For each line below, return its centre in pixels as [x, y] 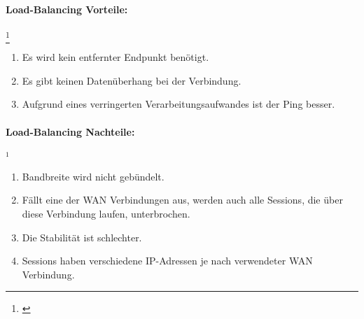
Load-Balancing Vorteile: [67, 9]
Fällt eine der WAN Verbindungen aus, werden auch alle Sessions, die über [182, 200]
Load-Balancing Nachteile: [70, 131]
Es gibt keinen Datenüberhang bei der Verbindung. [132, 80]
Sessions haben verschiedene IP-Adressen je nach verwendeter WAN [167, 261]
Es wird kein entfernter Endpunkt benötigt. [115, 57]
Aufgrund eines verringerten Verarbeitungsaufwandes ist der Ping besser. [178, 104]
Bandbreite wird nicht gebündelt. [93, 176]
